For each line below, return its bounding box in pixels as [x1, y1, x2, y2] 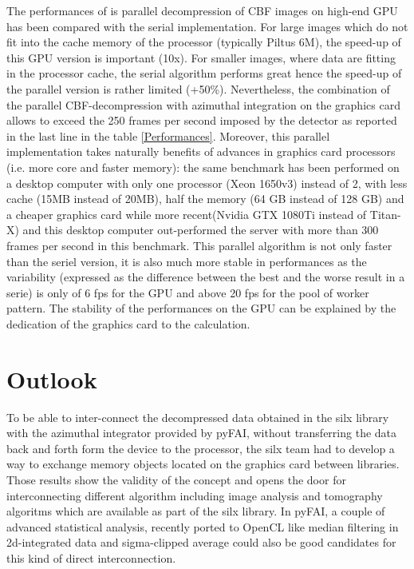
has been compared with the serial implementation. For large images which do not [6, 18, 408, 34]
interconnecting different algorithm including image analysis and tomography [6, 487, 383, 503]
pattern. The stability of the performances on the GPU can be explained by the [6, 300, 396, 316]
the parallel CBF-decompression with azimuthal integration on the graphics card [6, 96, 400, 113]
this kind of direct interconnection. [6, 549, 176, 566]
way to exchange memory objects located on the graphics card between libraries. [6, 456, 400, 472]
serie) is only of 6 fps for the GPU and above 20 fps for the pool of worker [6, 284, 369, 300]
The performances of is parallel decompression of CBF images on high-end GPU [6, 2, 398, 18]
